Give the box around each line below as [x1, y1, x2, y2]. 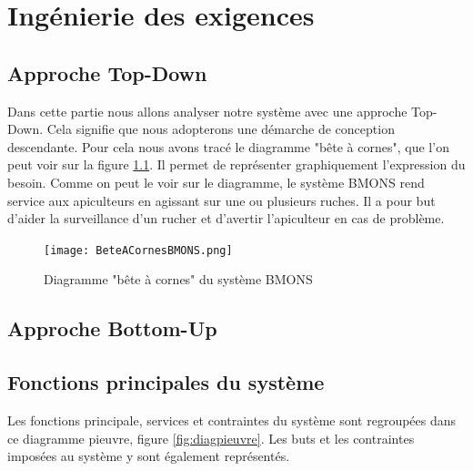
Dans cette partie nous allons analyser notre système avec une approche [7, 101, 408, 120]
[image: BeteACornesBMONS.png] [44, 243, 233, 257]
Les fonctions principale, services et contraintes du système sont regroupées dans [7, 410, 457, 429]
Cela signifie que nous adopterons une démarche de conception [46, 119, 395, 138]
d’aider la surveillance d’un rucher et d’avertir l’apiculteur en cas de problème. [7, 209, 445, 228]
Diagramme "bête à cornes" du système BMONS [44, 270, 313, 289]
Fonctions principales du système [7, 368, 325, 396]
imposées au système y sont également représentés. [7, 446, 290, 466]
